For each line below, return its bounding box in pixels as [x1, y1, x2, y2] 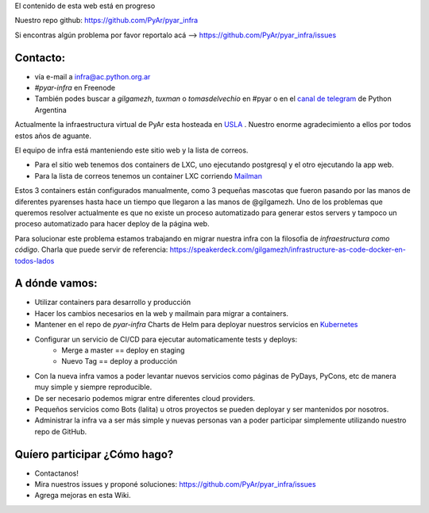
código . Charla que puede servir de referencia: [14, 245, 168, 254]
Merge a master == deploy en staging [61, 345, 185, 355]
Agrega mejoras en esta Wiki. [34, 491, 131, 500]
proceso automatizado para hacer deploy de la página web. [14, 219, 210, 229]
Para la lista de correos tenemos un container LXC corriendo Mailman [34, 171, 262, 180]
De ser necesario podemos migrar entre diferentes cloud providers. [34, 393, 256, 403]
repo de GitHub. [34, 426, 87, 436]
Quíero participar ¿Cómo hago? [14, 447, 174, 461]
